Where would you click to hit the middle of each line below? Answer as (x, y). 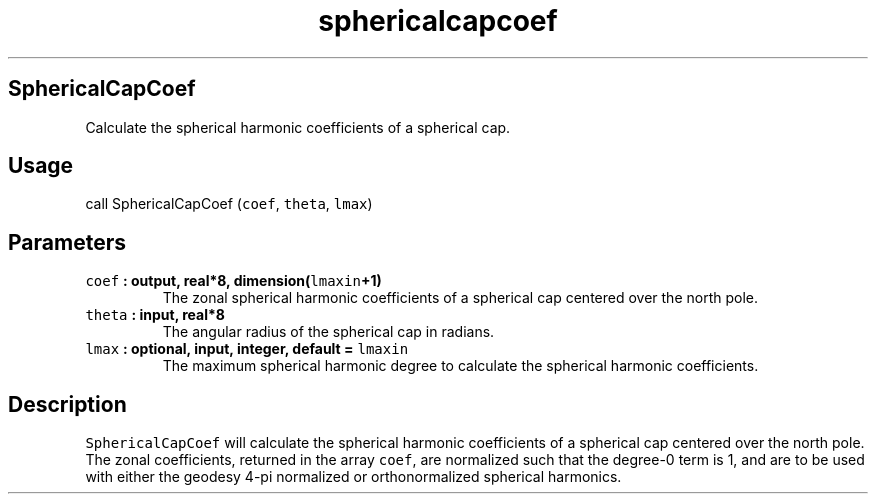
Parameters (67, 242)
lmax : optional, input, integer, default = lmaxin (247, 349)
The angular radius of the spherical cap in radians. (328, 332)
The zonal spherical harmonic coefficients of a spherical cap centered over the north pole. (460, 298)
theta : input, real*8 (155, 315)
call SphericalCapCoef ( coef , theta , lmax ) (229, 204)
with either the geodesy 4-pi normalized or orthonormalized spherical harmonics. (353, 477)
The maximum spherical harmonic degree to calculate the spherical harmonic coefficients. (460, 366)
